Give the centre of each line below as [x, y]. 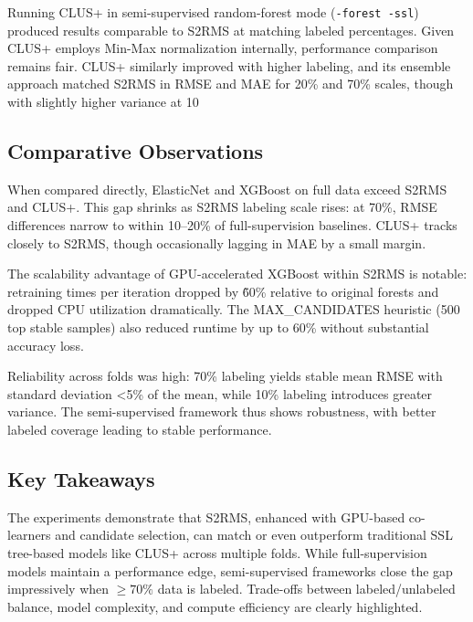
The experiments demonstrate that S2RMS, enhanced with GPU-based [206, 517]
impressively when [58, 589]
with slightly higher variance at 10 [103, 102]
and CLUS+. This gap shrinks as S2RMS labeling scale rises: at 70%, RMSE [222, 207]
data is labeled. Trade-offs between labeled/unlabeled [306, 589]
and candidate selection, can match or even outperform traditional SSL [254, 535]
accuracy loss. [46, 345]
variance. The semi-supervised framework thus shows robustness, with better [222, 411]
